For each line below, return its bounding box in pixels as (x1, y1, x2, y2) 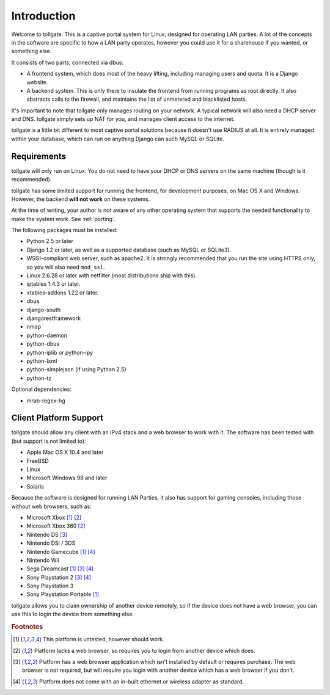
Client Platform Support (11, 413, 104, 423)
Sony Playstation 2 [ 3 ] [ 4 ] (26, 573, 92, 581)
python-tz (26, 374, 52, 382)
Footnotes (11, 623, 43, 631)
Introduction (11, 9, 76, 23)
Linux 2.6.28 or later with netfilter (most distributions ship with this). (26, 272, 197, 279)
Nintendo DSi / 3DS (26, 539, 76, 547)
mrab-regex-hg (26, 397, 65, 404)
